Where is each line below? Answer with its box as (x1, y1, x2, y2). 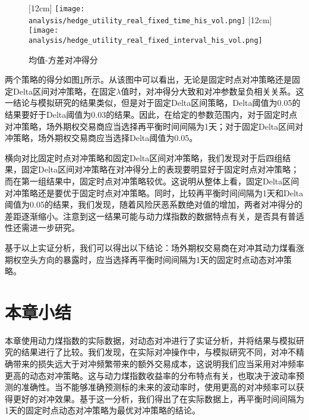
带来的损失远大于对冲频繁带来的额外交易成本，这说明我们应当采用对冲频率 (12, 358, 304, 370)
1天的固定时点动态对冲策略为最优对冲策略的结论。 (5, 404, 200, 416)
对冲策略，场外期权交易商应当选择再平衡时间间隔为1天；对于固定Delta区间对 (5, 120, 304, 132)
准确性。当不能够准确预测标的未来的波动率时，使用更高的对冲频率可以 (21, 381, 296, 393)
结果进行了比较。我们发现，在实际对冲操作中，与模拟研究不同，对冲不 (21, 346, 296, 358)
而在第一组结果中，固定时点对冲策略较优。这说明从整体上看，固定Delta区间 (5, 174, 299, 187)
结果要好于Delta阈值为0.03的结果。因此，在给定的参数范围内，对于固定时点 (5, 108, 298, 120)
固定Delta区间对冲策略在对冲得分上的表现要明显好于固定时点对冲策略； (21, 163, 299, 175)
